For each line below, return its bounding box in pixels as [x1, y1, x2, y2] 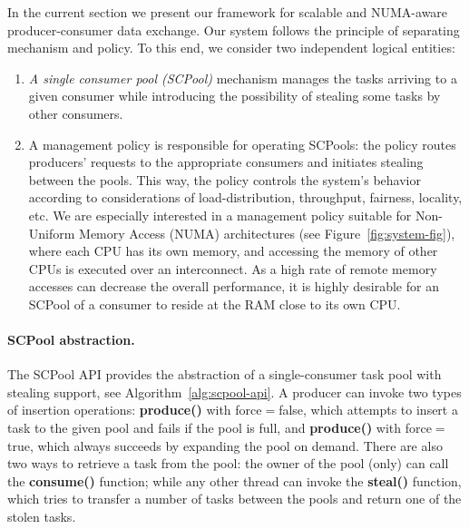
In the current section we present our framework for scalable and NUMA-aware [7, 3, 448, 21]
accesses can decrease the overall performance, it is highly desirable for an [28, 277, 439, 296]
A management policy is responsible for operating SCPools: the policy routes [28, 134, 456, 153]
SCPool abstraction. [7, 330, 135, 349]
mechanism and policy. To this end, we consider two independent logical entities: [7, 38, 455, 57]
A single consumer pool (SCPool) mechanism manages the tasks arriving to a [28, 68, 457, 87]
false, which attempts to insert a [278, 400, 458, 419]
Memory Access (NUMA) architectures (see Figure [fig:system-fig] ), [79, 223, 455, 242]
